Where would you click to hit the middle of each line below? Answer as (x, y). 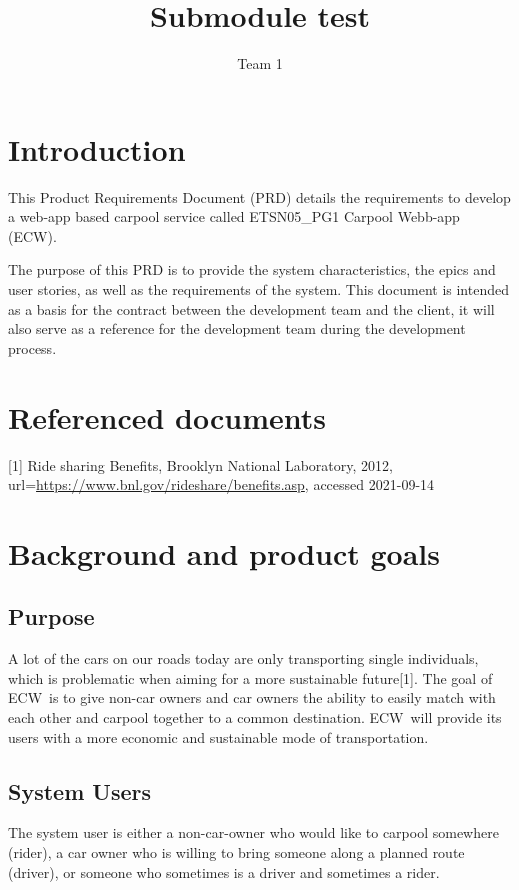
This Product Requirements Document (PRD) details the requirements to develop (259, 196)
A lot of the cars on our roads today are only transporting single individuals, (243, 658)
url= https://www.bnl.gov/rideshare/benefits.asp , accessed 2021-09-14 (221, 484)
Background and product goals (224, 552)
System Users (79, 790)
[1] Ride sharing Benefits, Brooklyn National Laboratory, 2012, (200, 464)
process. (32, 347)
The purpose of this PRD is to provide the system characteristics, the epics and (252, 269)
